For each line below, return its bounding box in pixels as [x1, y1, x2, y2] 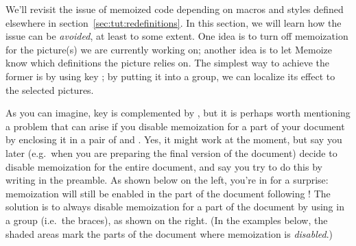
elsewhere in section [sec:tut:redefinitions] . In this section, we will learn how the [5, 15, 342, 29]
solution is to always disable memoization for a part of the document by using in [5, 199, 344, 214]
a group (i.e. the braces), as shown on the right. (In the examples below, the [5, 212, 328, 227]
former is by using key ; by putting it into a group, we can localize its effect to [5, 69, 335, 83]
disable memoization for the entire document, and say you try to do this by [5, 159, 322, 173]
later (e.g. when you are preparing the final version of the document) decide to [5, 145, 337, 160]
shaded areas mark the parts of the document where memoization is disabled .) [5, 226, 333, 241]
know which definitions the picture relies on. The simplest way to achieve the [5, 56, 330, 70]
